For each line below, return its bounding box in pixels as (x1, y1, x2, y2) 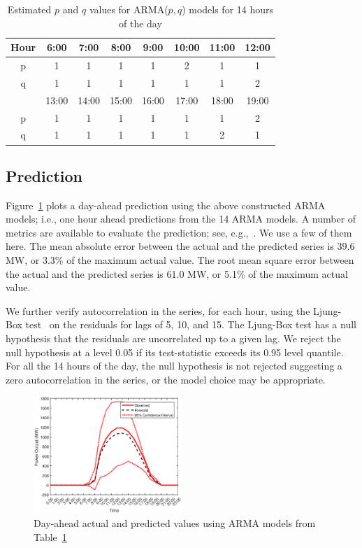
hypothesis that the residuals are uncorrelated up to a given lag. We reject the (6, 331, 341, 346)
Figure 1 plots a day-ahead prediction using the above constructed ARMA (6, 197, 326, 212)
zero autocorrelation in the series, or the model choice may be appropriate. (6, 372, 326, 386)
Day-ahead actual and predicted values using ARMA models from (34, 516, 316, 531)
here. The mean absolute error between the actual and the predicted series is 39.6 (6, 239, 355, 253)
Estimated (7, 2, 52, 16)
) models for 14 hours (182, 2, 274, 16)
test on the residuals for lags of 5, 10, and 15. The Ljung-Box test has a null (25, 317, 356, 332)
